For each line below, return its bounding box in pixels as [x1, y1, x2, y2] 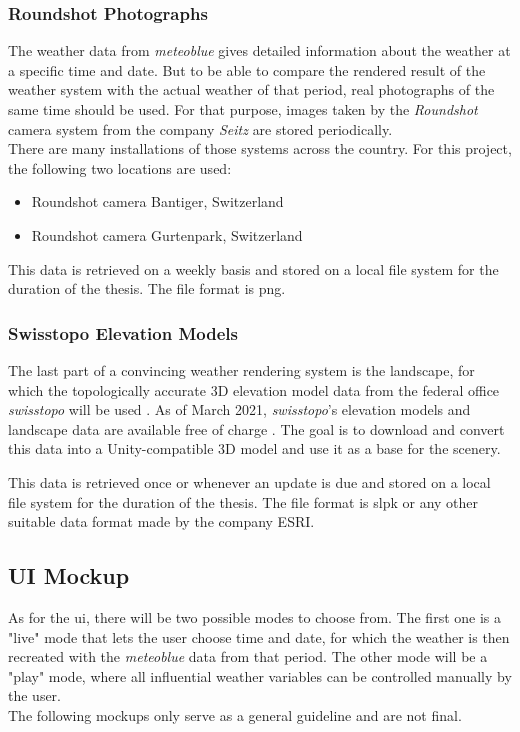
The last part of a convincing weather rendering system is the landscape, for [8, 359, 475, 380]
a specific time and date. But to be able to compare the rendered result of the [8, 59, 486, 80]
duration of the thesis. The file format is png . [8, 278, 286, 299]
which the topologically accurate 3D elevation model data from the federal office [8, 379, 500, 400]
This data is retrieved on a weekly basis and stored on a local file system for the [8, 258, 499, 279]
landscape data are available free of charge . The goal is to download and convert [8, 418, 505, 439]
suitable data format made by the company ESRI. [8, 511, 315, 532]
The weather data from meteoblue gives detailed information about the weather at [8, 40, 511, 61]
